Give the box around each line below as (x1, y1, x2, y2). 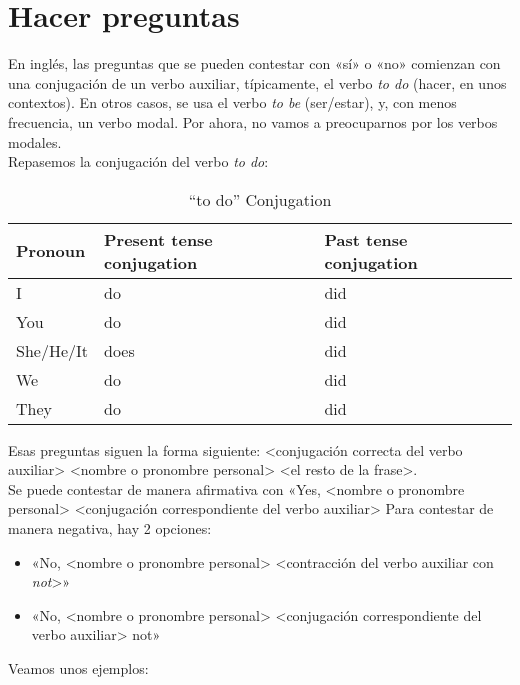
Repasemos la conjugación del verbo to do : (8, 151, 269, 172)
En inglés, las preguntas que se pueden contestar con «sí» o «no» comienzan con (8, 53, 501, 74)
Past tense (324, 227, 408, 251)
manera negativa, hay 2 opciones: (8, 518, 212, 539)
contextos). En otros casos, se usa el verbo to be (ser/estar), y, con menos (8, 92, 457, 113)
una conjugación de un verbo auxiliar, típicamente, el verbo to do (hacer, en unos (8, 72, 507, 93)
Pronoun (16, 239, 86, 263)
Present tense (104, 227, 213, 251)
